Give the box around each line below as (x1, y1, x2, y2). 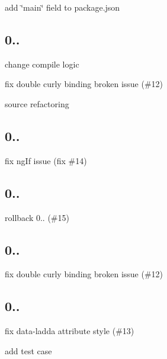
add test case (5, 344, 52, 357)
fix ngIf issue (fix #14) (5, 154, 87, 166)
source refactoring (5, 97, 69, 110)
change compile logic (5, 57, 79, 70)
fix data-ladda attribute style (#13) (5, 325, 134, 337)
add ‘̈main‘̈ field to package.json (5, 1, 120, 13)
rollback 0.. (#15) (5, 211, 69, 223)
